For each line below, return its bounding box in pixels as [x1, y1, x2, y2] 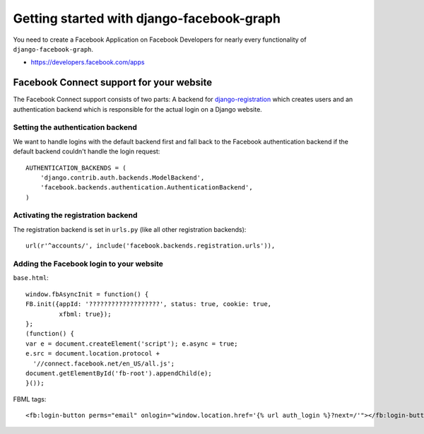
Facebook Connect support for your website [13, 76, 212, 88]
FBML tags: [13, 394, 47, 403]
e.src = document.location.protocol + [25, 350, 160, 358]
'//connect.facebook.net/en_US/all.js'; [33, 359, 175, 368]
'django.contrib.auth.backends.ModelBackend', [40, 173, 205, 182]
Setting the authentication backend [13, 122, 137, 132]
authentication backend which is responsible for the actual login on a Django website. [13, 105, 263, 113]
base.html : [13, 274, 49, 282]
